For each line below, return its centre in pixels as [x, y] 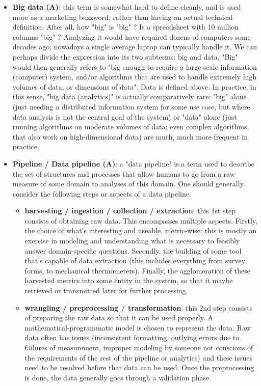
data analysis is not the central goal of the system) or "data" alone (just [125, 116]
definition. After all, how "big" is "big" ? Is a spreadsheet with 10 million [126, 27]
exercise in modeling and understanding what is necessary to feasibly [132, 241]
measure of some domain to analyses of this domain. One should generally [128, 184]
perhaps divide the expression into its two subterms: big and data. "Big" [125, 56]
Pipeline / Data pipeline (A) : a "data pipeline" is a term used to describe [134, 163]
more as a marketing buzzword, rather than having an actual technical [123, 17]
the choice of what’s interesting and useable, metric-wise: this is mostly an [141, 230]
